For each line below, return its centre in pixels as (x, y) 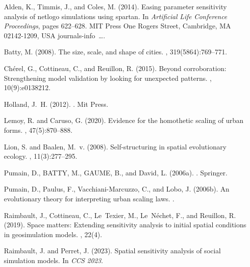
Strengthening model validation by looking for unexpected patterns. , (108, 78)
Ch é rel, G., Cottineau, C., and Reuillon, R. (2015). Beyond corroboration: (115, 68)
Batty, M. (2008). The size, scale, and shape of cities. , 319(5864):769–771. (116, 52)
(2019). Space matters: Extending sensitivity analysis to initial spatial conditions (125, 225)
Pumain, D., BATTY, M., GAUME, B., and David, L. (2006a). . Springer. (116, 172)
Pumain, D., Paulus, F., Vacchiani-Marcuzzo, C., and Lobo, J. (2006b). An (117, 189)
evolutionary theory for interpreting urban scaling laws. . (89, 198)
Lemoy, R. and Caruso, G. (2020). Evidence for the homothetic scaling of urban (124, 120)
